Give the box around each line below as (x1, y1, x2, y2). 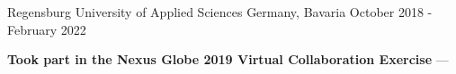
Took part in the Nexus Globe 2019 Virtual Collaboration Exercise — (7, 50, 449, 69)
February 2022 (7, 20, 86, 38)
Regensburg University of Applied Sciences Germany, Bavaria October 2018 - (7, 3, 433, 21)
